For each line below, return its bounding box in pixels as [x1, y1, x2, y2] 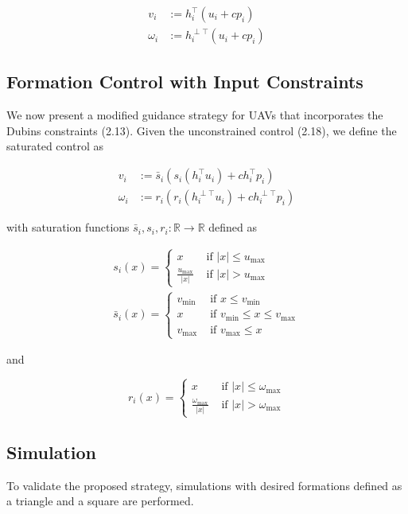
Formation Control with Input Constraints [6, 69, 363, 94]
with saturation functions [6, 219, 130, 236]
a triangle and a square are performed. [6, 493, 194, 509]
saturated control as [6, 138, 103, 154]
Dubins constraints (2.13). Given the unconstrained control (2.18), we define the [6, 122, 397, 138]
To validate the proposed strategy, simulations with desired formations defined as [6, 477, 402, 493]
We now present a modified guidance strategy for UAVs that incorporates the [6, 107, 383, 123]
